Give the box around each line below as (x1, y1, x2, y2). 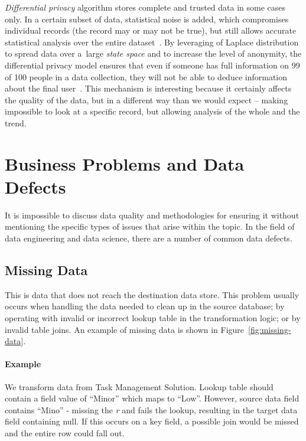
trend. (5, 116, 27, 129)
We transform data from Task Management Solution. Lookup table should (5, 380, 274, 393)
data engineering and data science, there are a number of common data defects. (5, 232, 292, 244)
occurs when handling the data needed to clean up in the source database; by (5, 300, 285, 312)
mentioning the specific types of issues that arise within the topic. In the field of (5, 220, 295, 233)
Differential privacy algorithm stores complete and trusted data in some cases (5, 1, 286, 13)
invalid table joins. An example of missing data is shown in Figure (5, 323, 245, 335)
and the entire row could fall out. (5, 426, 125, 439)
